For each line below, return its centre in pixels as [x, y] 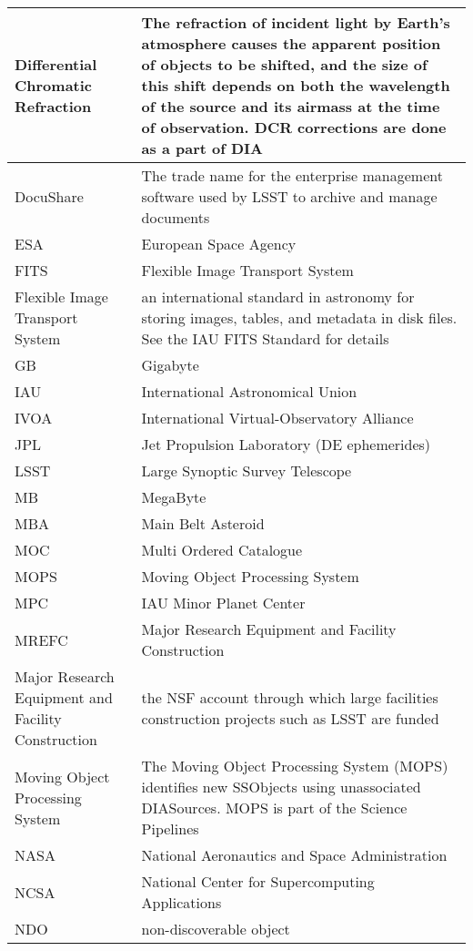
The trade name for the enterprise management [292, 175]
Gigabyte [170, 365]
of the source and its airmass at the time [291, 106]
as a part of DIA [202, 148]
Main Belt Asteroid [203, 523]
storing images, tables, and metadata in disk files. [299, 317]
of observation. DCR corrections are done [294, 127]
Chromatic [54, 85]
